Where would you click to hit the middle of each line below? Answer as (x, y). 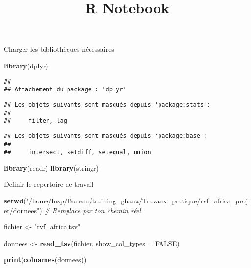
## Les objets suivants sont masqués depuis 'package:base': (106, 136)
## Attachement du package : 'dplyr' (65, 90)
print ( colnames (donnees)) (45, 259)
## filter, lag (35, 121)
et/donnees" (22, 210)
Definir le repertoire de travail (49, 184)
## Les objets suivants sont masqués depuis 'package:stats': (107, 104)
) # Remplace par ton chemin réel (90, 210)
